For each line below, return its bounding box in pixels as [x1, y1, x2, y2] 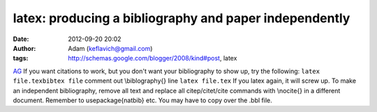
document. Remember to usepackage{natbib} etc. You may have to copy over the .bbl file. [13, 96, 272, 104]
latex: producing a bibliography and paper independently [13, 10, 350, 26]
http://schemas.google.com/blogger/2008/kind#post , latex [68, 54, 237, 63]
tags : [13, 54, 29, 63]
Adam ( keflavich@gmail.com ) [68, 44, 153, 52]
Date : [13, 35, 29, 43]
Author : [13, 44, 36, 52]
